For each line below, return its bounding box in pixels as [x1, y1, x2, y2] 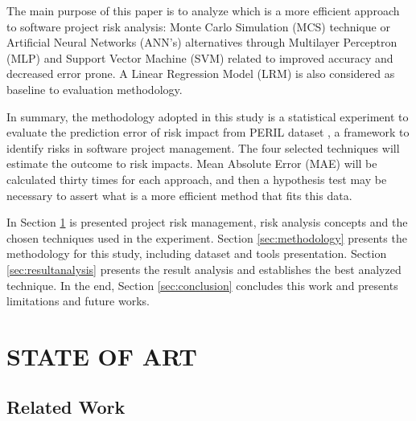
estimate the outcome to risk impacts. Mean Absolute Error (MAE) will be [6, 155, 377, 172]
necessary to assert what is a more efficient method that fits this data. [6, 186, 352, 203]
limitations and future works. [6, 292, 150, 309]
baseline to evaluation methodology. [6, 80, 183, 97]
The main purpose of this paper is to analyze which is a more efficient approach [6, 2, 400, 18]
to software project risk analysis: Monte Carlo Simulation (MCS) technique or [6, 18, 390, 35]
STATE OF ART [6, 339, 197, 372]
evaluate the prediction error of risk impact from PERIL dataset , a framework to [6, 124, 410, 141]
